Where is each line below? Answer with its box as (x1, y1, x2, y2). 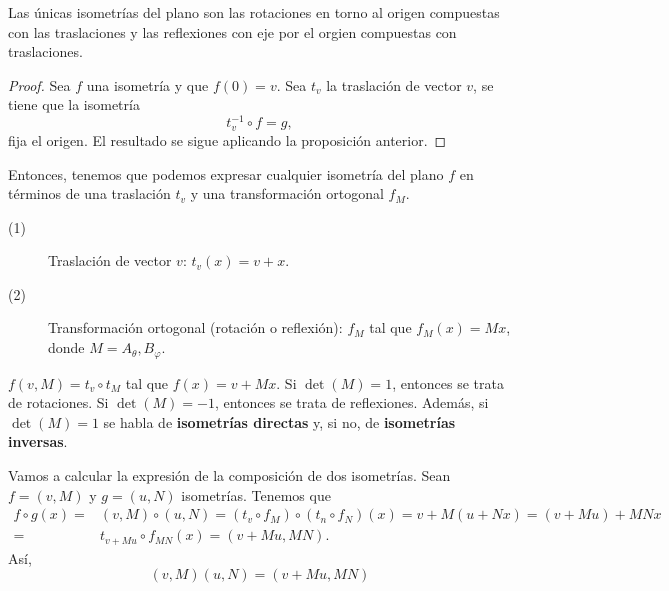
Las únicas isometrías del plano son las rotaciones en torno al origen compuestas (8, 2, 500, 22)
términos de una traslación (8, 183, 171, 204)
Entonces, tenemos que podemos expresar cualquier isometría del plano (8, 163, 444, 184)
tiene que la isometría (8, 94, 140, 115)
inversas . (8, 431, 68, 452)
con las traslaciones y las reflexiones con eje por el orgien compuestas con (8, 21, 457, 42)
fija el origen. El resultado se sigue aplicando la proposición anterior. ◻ (8, 129, 447, 150)
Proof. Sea (8, 74, 71, 95)
